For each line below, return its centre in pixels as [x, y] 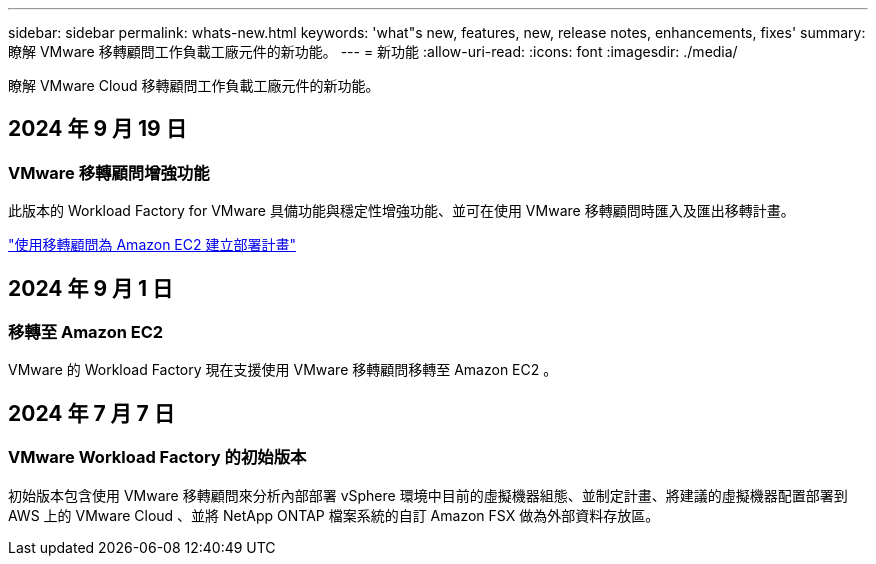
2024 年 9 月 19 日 [97, 129]
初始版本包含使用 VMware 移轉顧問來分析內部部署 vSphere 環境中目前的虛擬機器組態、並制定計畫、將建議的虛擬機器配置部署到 [428, 495]
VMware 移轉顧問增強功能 [109, 172]
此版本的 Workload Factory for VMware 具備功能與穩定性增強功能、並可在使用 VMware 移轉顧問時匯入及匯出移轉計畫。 [401, 211]
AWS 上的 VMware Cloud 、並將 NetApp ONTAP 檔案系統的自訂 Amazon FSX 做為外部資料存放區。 [334, 515]
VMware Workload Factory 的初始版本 [157, 457]
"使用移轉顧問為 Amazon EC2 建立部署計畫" [152, 245]
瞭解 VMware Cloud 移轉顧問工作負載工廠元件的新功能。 [194, 85]
